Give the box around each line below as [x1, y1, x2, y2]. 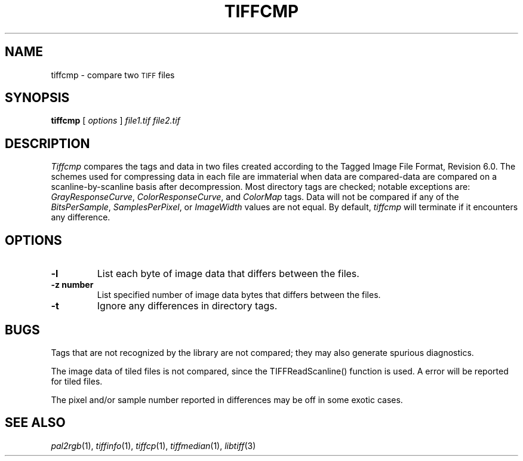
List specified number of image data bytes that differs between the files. [97, 290, 381, 300]
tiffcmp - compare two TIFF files [51, 69, 175, 80]
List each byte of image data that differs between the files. [97, 268, 359, 280]
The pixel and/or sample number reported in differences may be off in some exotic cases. [51, 394, 403, 405]
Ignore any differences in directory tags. [97, 300, 278, 312]
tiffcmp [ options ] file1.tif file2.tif [51, 115, 180, 126]
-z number [51, 279, 94, 290]
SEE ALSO [5, 415, 66, 431]
